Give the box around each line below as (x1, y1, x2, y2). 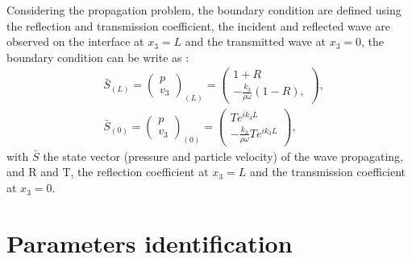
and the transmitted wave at (185, 33, 327, 50)
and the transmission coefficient (249, 163, 406, 180)
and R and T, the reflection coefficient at (6, 163, 209, 180)
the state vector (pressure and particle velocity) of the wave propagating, (43, 147, 404, 164)
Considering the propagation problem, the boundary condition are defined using (6, 2, 402, 18)
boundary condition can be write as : (6, 48, 189, 65)
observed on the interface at (6, 33, 144, 50)
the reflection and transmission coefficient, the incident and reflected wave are (6, 17, 390, 34)
